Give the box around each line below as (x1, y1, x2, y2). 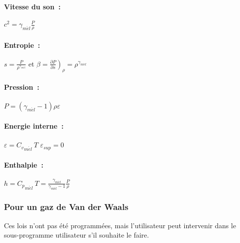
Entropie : (4, 39, 40, 50)
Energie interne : (4, 121, 64, 131)
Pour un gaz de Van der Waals (4, 201, 129, 213)
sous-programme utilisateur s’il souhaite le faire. (4, 230, 149, 240)
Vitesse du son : (4, 1, 61, 11)
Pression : (4, 82, 39, 92)
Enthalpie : (4, 160, 43, 170)
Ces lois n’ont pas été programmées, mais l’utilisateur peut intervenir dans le (4, 220, 236, 230)
